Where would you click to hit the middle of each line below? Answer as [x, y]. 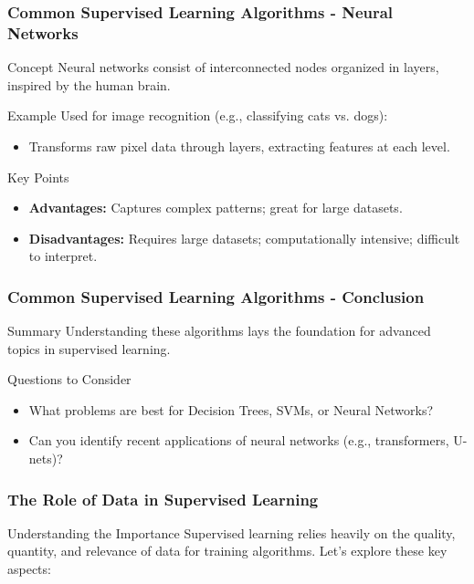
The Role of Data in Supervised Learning [163, 499]
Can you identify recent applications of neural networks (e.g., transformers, [239, 440]
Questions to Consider [69, 379]
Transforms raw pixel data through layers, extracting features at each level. [239, 146]
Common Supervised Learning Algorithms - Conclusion [216, 296]
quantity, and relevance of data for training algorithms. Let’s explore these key [227, 551]
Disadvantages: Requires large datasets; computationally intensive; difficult [244, 238]
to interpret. [63, 256]
